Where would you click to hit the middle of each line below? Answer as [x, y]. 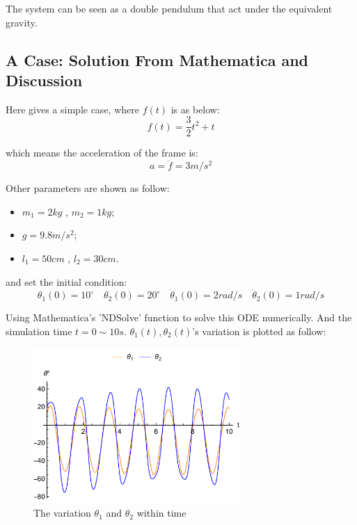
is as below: [195, 109]
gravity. [22, 22]
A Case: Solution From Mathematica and [157, 59]
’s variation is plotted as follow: [259, 331]
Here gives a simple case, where [72, 109]
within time [161, 513]
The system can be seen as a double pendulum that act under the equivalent [169, 8]
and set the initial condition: [66, 281]
